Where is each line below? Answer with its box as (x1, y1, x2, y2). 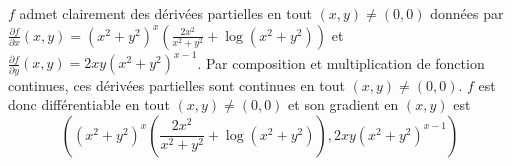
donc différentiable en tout (8, 94, 170, 115)
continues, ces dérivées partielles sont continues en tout (8, 74, 345, 95)
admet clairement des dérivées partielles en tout (19, 3, 312, 24)
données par (430, 3, 504, 24)
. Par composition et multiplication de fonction (197, 52, 485, 73)
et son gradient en (288, 94, 399, 115)
